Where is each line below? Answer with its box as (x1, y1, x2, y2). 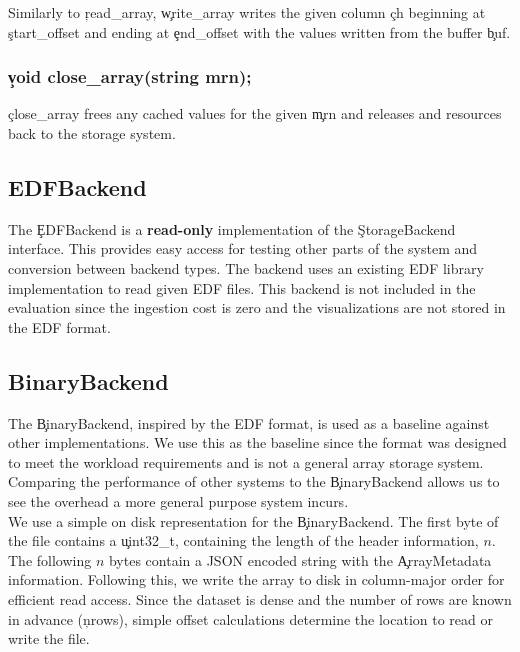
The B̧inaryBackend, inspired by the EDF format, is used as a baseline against (8, 412, 490, 433)
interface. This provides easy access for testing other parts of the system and (8, 238, 478, 259)
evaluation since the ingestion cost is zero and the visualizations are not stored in (8, 297, 506, 318)
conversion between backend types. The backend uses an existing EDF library (8, 257, 484, 278)
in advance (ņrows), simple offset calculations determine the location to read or (8, 608, 493, 629)
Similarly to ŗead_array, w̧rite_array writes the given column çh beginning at (8, 2, 486, 22)
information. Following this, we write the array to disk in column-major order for (8, 569, 505, 590)
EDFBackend (8, 171, 147, 202)
